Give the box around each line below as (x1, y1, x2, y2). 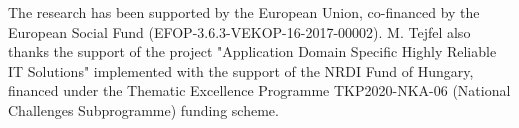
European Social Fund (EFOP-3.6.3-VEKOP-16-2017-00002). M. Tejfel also (8, 21, 471, 42)
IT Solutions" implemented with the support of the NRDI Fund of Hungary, (8, 60, 474, 81)
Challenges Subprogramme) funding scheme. (8, 99, 279, 120)
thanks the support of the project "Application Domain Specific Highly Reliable (8, 41, 497, 62)
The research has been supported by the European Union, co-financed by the (8, 2, 480, 22)
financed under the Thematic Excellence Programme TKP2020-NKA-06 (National (8, 80, 511, 101)
